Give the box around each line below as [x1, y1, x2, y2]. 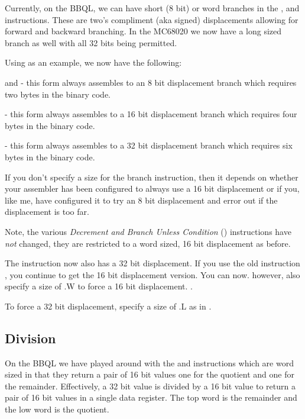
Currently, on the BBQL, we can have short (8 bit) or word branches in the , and [5, 2, 300, 14]
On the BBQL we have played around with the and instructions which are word [5, 356, 294, 369]
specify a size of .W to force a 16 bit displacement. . [5, 280, 193, 292]
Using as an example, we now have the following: [5, 56, 182, 69]
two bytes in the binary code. [5, 88, 111, 100]
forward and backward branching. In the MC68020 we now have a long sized [5, 25, 282, 37]
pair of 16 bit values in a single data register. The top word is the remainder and [5, 391, 297, 404]
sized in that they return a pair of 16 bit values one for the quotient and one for [5, 368, 294, 381]
